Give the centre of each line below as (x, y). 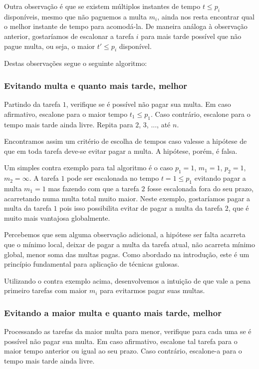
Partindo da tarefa (32, 104)
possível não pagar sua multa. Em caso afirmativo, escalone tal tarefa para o (121, 341)
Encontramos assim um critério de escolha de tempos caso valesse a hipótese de (126, 141)
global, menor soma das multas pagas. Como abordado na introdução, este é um (127, 254)
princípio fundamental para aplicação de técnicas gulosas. (92, 264)
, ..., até (158, 124)
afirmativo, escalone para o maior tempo (66, 114)
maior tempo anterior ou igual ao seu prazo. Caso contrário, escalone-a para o (123, 351)
